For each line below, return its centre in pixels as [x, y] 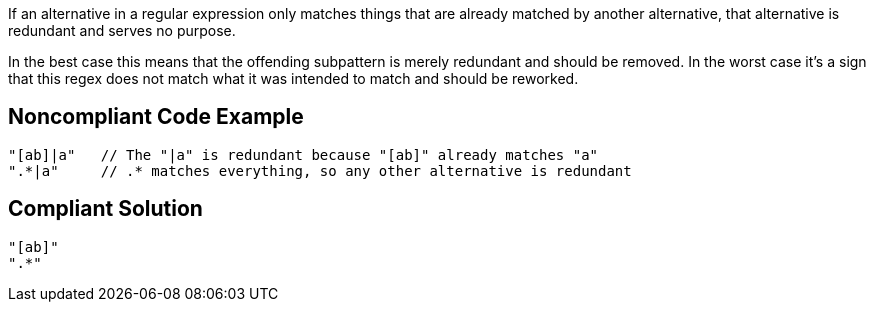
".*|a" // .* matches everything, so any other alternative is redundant [320, 170]
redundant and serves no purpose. [122, 30]
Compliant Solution [105, 209]
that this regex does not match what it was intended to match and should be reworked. [293, 78]
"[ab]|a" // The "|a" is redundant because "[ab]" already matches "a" [303, 154]
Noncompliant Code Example [156, 117]
